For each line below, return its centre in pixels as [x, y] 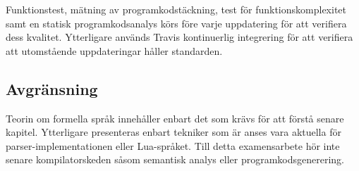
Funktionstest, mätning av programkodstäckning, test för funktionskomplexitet [176, 9]
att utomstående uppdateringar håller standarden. [114, 50]
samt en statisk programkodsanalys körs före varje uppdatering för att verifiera [176, 23]
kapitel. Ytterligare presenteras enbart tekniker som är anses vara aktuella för [174, 132]
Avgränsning [52, 88]
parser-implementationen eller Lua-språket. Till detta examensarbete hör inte [173, 145]
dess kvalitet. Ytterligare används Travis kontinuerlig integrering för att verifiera [179, 37]
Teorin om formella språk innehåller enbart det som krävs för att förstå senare [175, 118]
